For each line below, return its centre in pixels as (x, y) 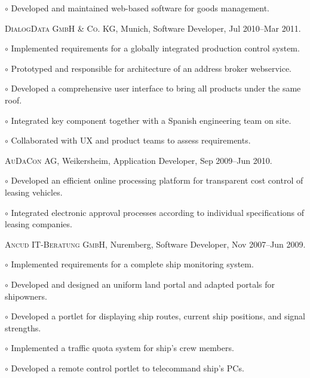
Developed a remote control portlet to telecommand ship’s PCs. (128, 368)
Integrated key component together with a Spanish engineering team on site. (151, 120)
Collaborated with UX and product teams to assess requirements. (131, 140)
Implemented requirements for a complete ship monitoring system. (132, 264)
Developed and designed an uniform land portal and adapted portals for (143, 284)
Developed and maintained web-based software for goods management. (140, 8)
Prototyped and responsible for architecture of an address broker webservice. (151, 68)
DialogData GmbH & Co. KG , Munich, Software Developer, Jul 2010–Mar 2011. (153, 28)
